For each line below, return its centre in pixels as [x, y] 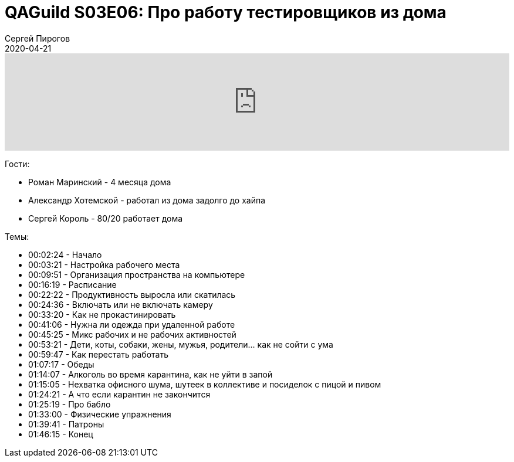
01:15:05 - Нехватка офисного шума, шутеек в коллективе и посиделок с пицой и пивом [205, 384]
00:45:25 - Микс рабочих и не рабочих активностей [132, 334]
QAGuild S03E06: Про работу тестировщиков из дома [226, 12]
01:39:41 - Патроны [66, 424]
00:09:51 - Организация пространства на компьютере [137, 274]
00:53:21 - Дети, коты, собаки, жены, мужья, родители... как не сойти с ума [181, 344]
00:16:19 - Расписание [72, 284]
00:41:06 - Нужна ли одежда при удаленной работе [132, 324]
